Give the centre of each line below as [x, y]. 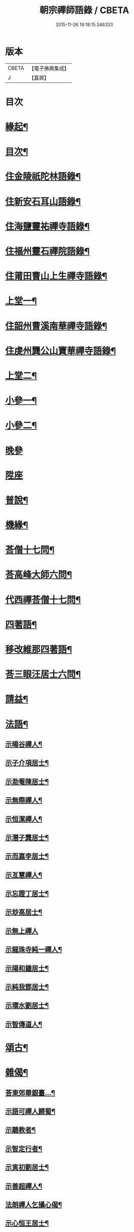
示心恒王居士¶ [27, 1223]
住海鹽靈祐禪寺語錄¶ [47, 226]
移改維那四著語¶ [39, 650]
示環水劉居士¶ [27, 1005]
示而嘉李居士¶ [27, 856]
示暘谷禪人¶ [24, 744]
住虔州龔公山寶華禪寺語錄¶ [61, 351]
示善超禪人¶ [24, 1186]
